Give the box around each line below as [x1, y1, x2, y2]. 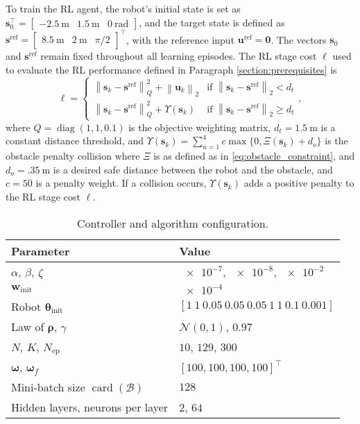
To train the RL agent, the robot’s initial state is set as [6, 1, 241, 15]
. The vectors [271, 32, 327, 46]
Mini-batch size [11, 379, 85, 396]
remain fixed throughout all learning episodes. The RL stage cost [40, 49, 317, 63]
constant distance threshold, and [6, 133, 144, 148]
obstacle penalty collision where [6, 149, 140, 163]
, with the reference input [126, 32, 235, 46]
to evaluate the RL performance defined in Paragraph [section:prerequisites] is [6, 62, 337, 76]
